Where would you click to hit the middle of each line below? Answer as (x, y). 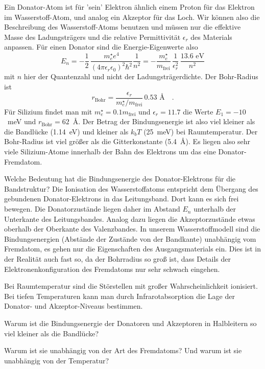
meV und (22, 121)
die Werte (198, 111)
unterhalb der (215, 209)
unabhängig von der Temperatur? (57, 360)
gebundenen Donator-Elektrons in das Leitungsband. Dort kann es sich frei (122, 199)
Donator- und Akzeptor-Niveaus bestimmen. (74, 306)
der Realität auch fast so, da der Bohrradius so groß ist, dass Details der (117, 259)
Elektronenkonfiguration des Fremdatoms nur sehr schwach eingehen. (112, 269)
